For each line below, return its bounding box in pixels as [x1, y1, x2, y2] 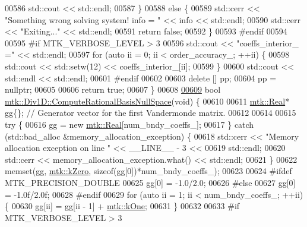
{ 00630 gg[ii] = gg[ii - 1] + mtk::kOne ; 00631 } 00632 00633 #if [5, 200, 240, 212]
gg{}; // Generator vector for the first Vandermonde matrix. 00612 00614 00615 [5, 106, 296, 119]
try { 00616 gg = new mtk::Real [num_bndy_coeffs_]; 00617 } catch [5, 118, 254, 130]
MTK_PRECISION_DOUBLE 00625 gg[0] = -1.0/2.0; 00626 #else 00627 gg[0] [5, 176, 296, 188]
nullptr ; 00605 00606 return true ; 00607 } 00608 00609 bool [5, 83, 221, 96]
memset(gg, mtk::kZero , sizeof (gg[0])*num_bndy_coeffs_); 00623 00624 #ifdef [5, 165, 292, 177]
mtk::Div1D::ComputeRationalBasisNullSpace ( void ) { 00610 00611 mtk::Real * [5, 94, 290, 107]
